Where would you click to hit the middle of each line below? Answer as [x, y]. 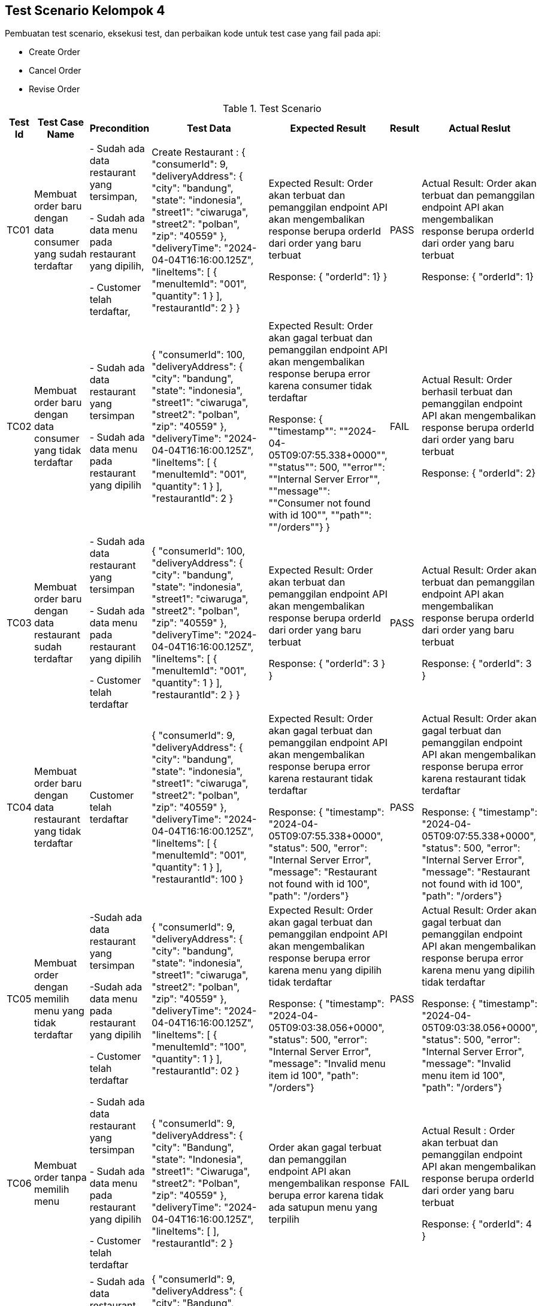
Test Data [209, 128]
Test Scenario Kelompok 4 [85, 10]
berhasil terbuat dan [467, 392]
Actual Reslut [480, 128]
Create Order [54, 52]
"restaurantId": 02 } [196, 1071]
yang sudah [60, 254]
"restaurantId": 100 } [198, 879]
